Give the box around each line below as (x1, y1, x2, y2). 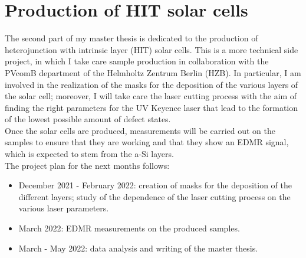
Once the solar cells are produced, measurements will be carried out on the (5, 124, 276, 136)
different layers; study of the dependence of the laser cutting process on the (18, 190, 291, 203)
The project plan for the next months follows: (5, 159, 170, 171)
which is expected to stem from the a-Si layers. (5, 148, 174, 160)
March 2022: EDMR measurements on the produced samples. (18, 222, 240, 234)
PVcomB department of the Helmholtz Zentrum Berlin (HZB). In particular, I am (5, 66, 301, 79)
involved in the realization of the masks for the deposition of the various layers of (5, 78, 298, 90)
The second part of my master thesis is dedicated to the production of (5, 32, 258, 44)
